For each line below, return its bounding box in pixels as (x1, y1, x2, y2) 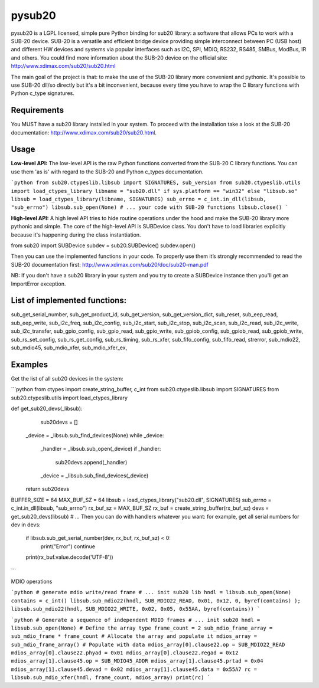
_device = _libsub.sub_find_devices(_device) (40, 472, 149, 479)
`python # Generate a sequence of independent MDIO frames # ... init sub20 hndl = (11, 617, 261, 623)
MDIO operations (11, 578, 53, 585)
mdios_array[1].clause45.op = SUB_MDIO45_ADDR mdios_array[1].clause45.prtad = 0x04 (11, 658, 263, 664)
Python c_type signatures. (11, 90, 75, 97)
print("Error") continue (40, 543, 96, 550)
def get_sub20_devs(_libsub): (11, 405, 83, 412)
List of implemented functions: (11, 296, 127, 306)
